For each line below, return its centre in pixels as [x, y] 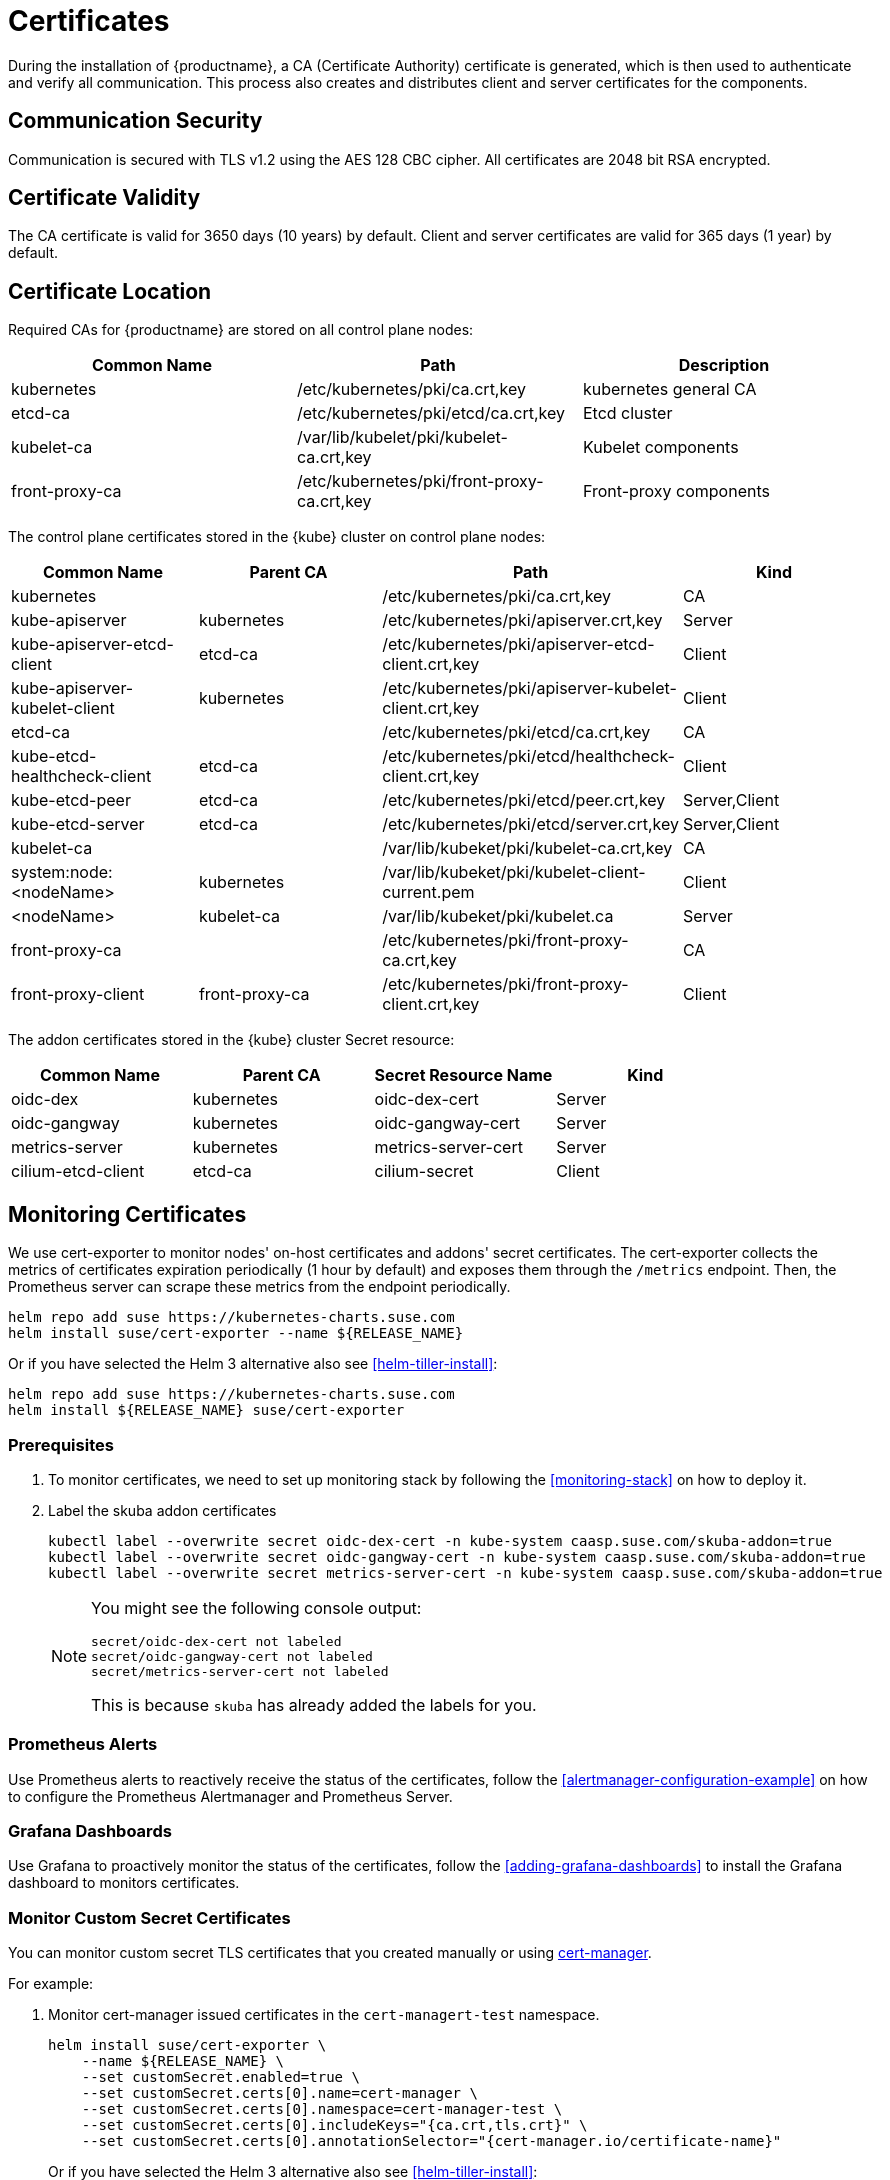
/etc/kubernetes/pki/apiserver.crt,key [522, 620]
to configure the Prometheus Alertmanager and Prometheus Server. [230, 1796]
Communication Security [135, 121]
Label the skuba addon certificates [162, 1510]
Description [724, 365]
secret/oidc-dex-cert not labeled [216, 1641]
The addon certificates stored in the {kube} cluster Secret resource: [231, 1040]
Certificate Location [110, 291]
